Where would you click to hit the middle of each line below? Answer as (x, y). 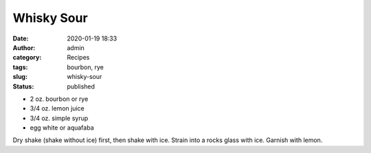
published (81, 86)
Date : (21, 38)
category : (27, 58)
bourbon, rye (86, 67)
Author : (24, 47)
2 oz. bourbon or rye (59, 99)
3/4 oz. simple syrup (59, 118)
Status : (23, 86)
